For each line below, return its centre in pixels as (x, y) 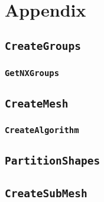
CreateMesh (37, 103)
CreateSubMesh (46, 193)
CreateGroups (43, 46)
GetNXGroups (32, 73)
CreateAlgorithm (42, 130)
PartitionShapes (53, 161)
